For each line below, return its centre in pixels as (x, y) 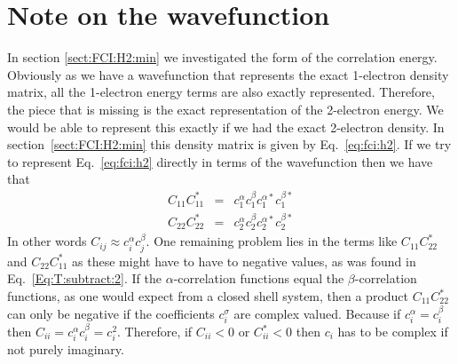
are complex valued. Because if (317, 313)
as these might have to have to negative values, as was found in (244, 261)
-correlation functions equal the (259, 278)
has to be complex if (393, 332)
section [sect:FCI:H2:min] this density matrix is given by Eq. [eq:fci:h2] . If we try (229, 144)
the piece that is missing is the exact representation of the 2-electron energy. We (225, 109)
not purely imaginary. (66, 349)
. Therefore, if (155, 332)
